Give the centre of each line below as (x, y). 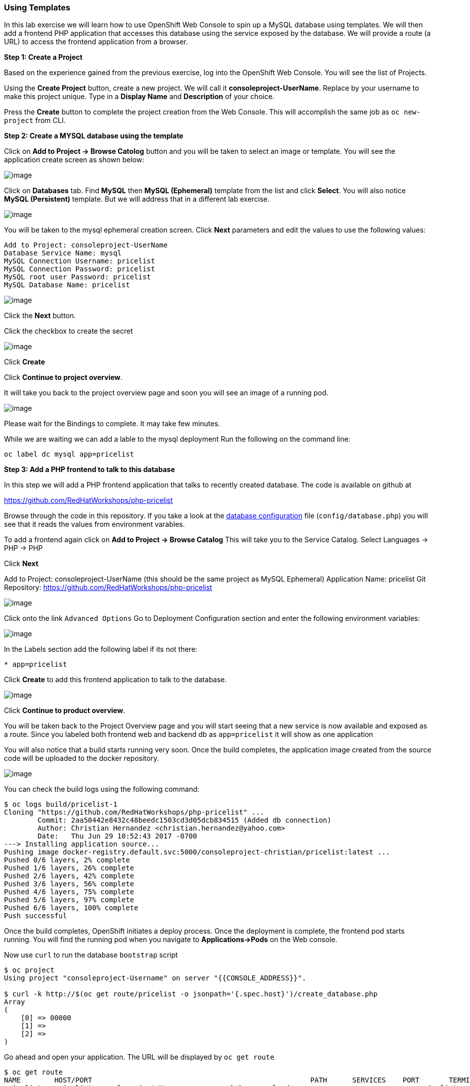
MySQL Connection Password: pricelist (80, 269)
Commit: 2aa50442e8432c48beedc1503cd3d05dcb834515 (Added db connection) (184, 820)
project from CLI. (35, 121)
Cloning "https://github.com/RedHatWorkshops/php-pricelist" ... (134, 812)
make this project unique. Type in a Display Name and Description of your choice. (139, 97)
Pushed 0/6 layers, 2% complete (67, 860)
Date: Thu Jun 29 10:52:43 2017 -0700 (117, 836)
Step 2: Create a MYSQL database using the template (94, 136)
